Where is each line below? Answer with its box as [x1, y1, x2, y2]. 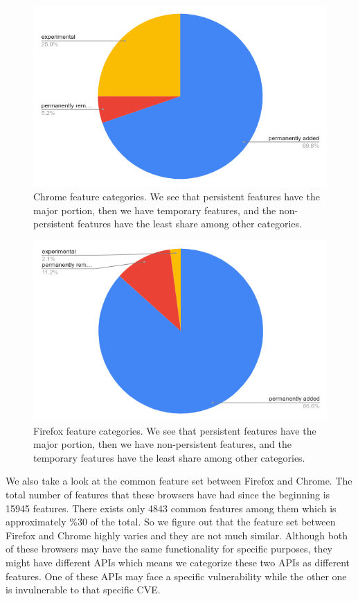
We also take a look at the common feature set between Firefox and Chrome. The [6, 473, 352, 488]
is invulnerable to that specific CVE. [6, 582, 161, 597]
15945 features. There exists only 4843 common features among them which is [6, 500, 337, 515]
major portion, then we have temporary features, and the [33, 202, 276, 217]
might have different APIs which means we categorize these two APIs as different [6, 555, 350, 569]
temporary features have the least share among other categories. [33, 450, 305, 464]
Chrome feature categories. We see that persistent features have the [33, 189, 320, 204]
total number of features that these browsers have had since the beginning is [6, 487, 330, 501]
